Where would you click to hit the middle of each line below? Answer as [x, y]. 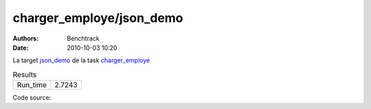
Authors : [26, 38]
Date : [21, 47]
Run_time [32, 85]
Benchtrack [83, 38]
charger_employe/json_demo [98, 18]
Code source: [32, 98]
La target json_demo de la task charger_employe [81, 60]
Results [25, 74]
